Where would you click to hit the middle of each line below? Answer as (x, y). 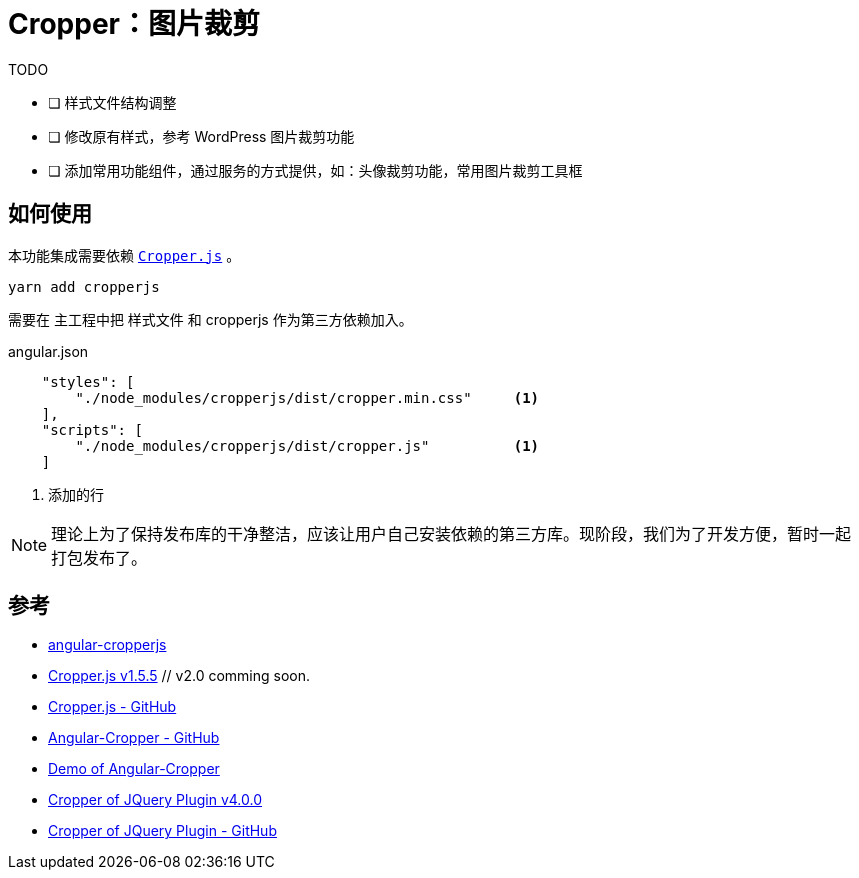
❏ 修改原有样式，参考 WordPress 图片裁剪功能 (201, 136)
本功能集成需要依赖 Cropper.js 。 (124, 255)
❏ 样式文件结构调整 (112, 102)
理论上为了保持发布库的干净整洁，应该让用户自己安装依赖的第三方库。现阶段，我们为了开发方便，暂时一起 (451, 533)
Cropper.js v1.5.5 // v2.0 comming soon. (179, 676)
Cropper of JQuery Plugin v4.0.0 (155, 800)
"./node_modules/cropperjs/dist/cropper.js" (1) (307, 445)
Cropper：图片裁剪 (134, 24)
